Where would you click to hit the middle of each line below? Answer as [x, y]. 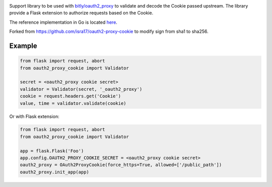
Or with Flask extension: [35, 116]
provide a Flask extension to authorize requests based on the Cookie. [81, 13]
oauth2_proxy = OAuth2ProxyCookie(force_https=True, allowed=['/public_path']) [121, 165]
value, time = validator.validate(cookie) [73, 103]
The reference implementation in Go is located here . [63, 22]
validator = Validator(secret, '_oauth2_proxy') [81, 89]
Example [23, 46]
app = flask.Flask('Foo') [52, 151]
